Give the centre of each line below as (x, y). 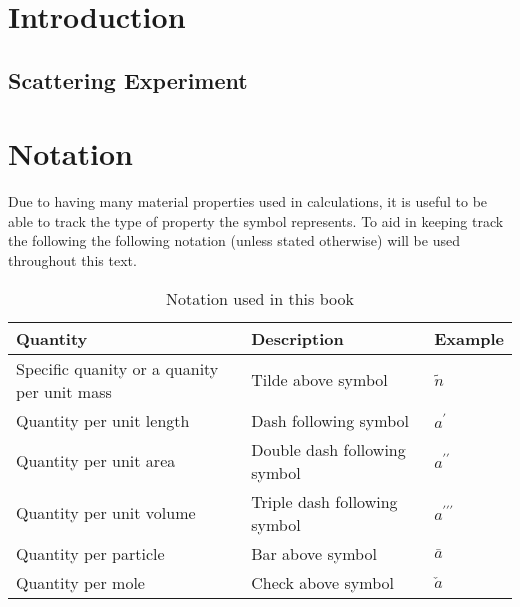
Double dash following (328, 449)
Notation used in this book (260, 298)
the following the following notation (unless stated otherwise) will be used (234, 240)
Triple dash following (324, 501)
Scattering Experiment (128, 79)
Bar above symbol (314, 553)
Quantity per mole (80, 582)
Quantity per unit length (103, 420)
